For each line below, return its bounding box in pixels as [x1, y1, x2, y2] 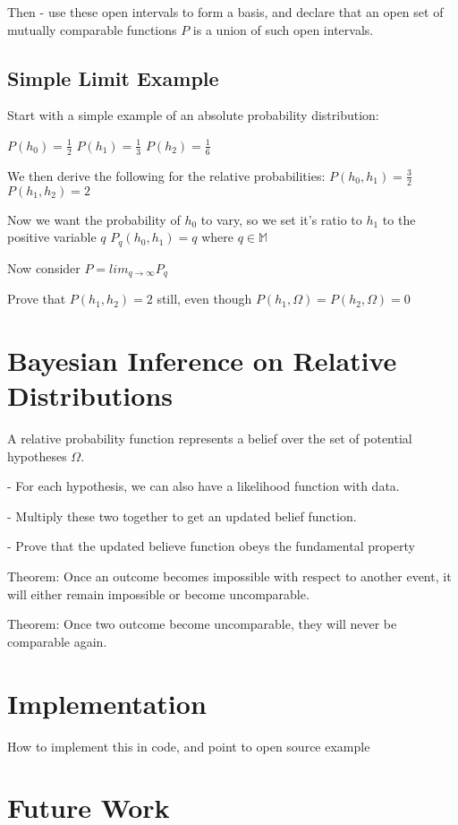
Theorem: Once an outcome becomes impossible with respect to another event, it [7, 567, 452, 586]
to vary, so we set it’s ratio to [200, 210, 362, 228]
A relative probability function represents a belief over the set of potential [7, 429, 412, 448]
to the [382, 210, 416, 228]
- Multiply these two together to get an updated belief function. [7, 506, 357, 525]
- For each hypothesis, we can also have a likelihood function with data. [7, 477, 400, 495]
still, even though [157, 289, 252, 308]
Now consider [7, 258, 81, 277]
